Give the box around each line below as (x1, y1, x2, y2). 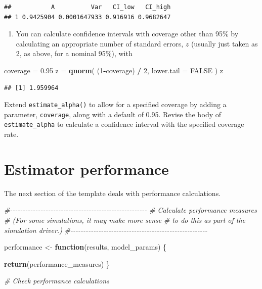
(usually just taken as (191, 38, 258, 49)
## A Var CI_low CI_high (4, 4, 171, 11)
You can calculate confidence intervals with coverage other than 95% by (16, 28, 239, 39)
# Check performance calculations (4, 275, 109, 286)
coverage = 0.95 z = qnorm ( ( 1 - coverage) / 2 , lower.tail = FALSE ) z (4, 65, 224, 75)
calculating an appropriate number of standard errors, (16, 38, 184, 49)
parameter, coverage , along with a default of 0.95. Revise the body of (4, 109, 222, 119)
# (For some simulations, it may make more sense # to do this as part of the (4, 215, 246, 225)
